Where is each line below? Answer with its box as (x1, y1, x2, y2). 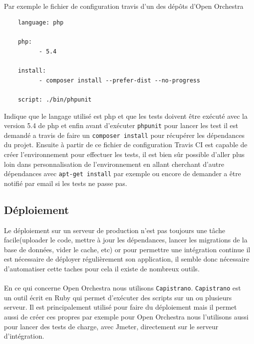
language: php (18, 19, 64, 26)
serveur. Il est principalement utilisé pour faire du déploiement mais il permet (4, 302, 237, 312)
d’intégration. (4, 331, 45, 341)
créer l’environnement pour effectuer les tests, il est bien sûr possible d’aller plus (4, 149, 245, 159)
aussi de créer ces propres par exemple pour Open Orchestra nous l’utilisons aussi (4, 312, 249, 322)
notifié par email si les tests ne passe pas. (4, 178, 127, 188)
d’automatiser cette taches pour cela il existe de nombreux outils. (4, 264, 200, 274)
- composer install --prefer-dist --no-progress (39, 77, 200, 84)
